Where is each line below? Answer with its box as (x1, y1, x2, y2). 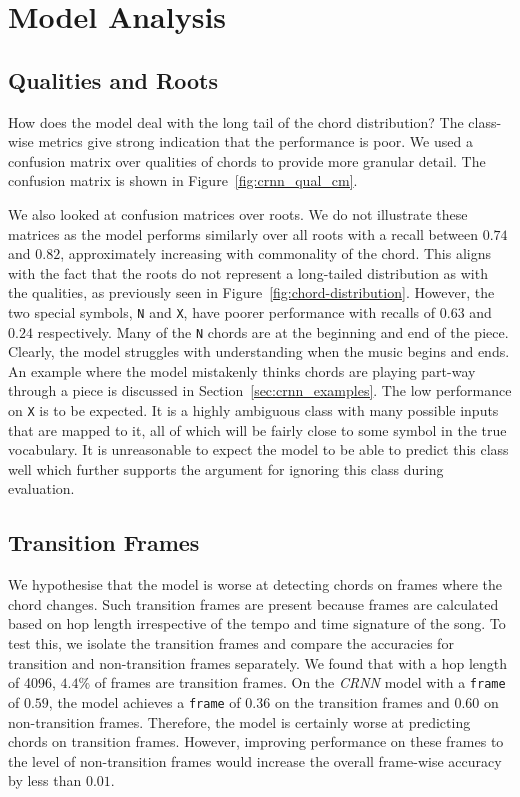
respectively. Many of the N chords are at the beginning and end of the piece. (37, 321, 509, 342)
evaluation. (8, 478, 75, 499)
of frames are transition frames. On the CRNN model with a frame (94, 672, 506, 693)
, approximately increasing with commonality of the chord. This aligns (60, 243, 492, 264)
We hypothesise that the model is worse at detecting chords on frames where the (8, 574, 503, 595)
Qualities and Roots (8, 64, 218, 95)
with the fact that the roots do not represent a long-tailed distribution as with (8, 262, 488, 283)
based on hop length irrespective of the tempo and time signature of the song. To (8, 613, 506, 634)
